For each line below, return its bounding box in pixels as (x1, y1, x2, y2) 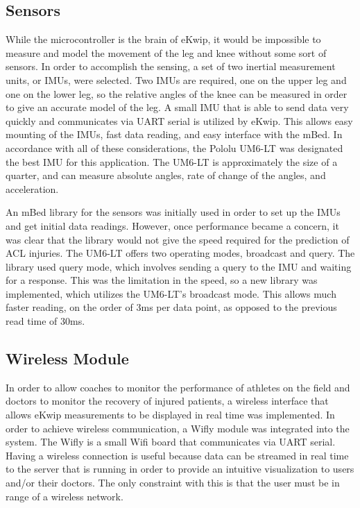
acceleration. (6, 181, 59, 196)
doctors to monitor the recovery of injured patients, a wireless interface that (6, 393, 329, 408)
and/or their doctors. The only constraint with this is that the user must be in (6, 475, 340, 490)
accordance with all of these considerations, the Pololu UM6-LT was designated (6, 140, 343, 155)
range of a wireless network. (6, 489, 123, 503)
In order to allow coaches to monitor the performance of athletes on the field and (6, 380, 350, 394)
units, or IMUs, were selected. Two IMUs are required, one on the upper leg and (6, 72, 347, 87)
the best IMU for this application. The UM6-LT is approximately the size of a (6, 154, 338, 169)
